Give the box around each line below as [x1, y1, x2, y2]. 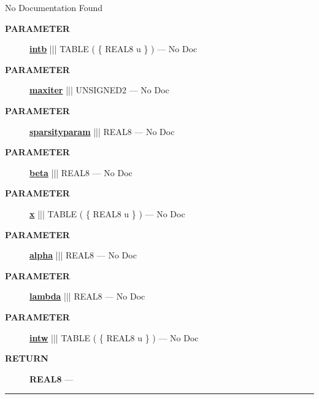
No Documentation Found [5, 1, 103, 14]
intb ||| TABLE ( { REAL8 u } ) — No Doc [29, 42, 198, 55]
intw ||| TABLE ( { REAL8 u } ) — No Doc [29, 331, 199, 344]
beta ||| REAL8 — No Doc [29, 166, 133, 179]
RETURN [5, 352, 48, 365]
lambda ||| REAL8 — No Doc [29, 290, 145, 303]
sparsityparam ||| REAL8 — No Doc [29, 125, 175, 138]
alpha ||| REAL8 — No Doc [29, 249, 137, 261]
